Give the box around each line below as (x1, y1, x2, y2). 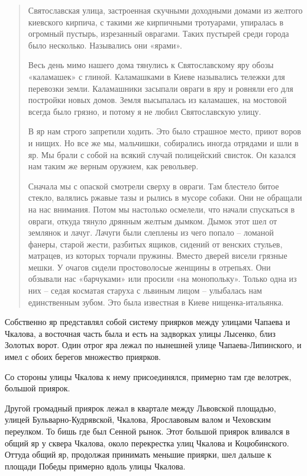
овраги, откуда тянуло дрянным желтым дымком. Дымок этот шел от (28, 214, 277, 227)
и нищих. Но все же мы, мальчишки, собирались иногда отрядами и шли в (28, 136, 299, 149)
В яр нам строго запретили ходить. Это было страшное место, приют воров (28, 125, 301, 137)
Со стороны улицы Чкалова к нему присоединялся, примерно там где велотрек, (5, 370, 292, 382)
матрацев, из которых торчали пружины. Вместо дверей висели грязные (28, 249, 287, 262)
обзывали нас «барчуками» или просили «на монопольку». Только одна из (28, 272, 297, 285)
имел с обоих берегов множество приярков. (5, 350, 161, 363)
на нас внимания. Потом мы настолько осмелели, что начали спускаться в (28, 202, 295, 215)
